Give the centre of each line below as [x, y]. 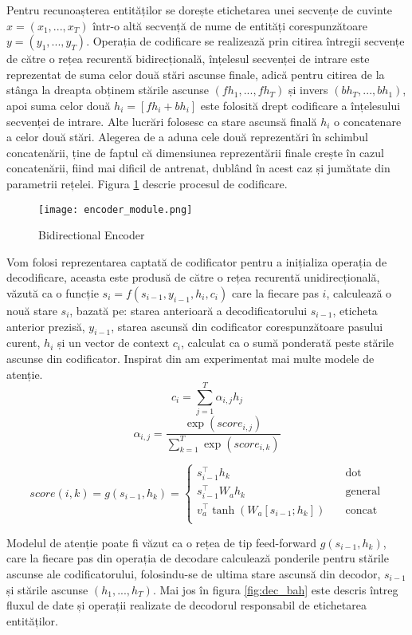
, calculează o [359, 292]
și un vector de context [114, 343]
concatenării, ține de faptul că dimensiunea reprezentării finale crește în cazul [196, 152]
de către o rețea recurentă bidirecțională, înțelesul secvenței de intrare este [188, 59]
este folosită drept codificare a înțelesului [300, 105]
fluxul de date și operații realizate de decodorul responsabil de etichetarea [186, 605]
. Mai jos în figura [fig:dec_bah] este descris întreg [275, 589]
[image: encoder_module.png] [116, 209]
